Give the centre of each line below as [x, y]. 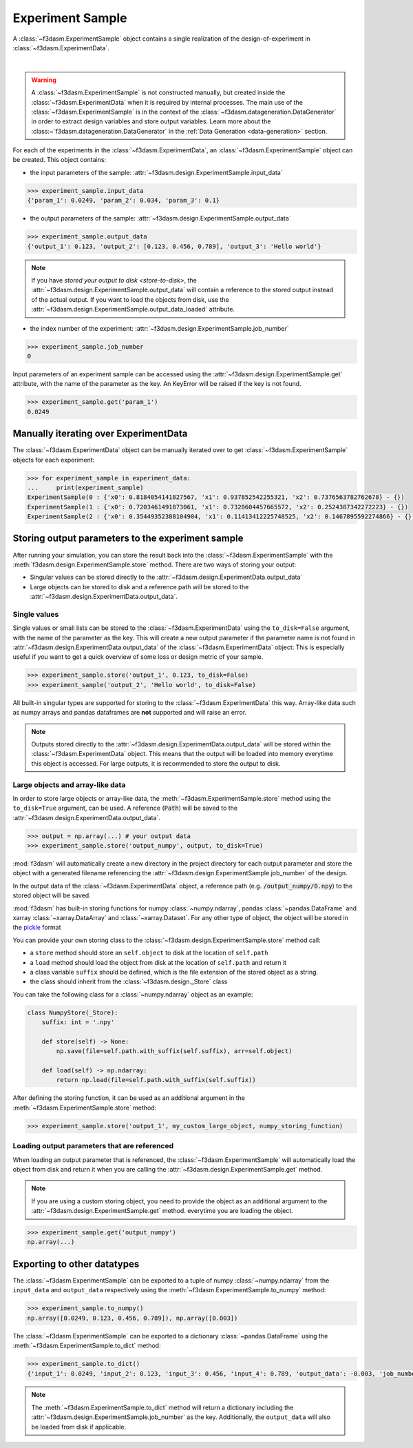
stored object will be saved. [52, 895]
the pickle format [37, 928]
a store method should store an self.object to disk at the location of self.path [149, 953]
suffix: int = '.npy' [78, 1022]
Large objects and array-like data [69, 784]
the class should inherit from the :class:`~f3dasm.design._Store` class [129, 981]
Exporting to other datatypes [76, 1264]
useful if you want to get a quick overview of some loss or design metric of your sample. [138, 657]
